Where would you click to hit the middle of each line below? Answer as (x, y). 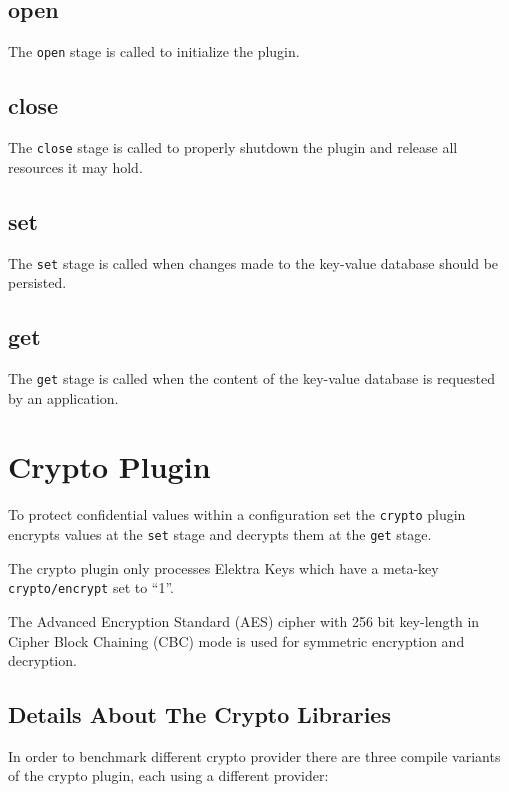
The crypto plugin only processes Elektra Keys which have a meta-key (223, 567)
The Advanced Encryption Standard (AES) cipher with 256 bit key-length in (244, 620)
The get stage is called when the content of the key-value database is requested (251, 377)
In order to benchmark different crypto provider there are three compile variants (254, 755)
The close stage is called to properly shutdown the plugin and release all (233, 147)
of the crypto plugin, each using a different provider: (168, 775)
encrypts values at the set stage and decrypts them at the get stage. (220, 534)
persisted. (37, 282)
